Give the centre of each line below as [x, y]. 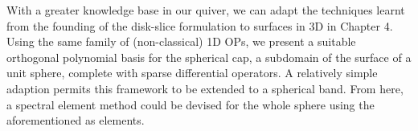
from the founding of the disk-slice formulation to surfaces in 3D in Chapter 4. [200, 25]
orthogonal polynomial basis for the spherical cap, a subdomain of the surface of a [209, 57]
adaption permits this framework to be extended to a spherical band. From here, [205, 88]
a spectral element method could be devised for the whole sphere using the [191, 104]
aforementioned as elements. [76, 120]
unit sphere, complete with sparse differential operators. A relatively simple [192, 73]
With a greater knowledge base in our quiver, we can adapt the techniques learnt [206, 10]
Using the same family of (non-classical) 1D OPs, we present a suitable [181, 41]
